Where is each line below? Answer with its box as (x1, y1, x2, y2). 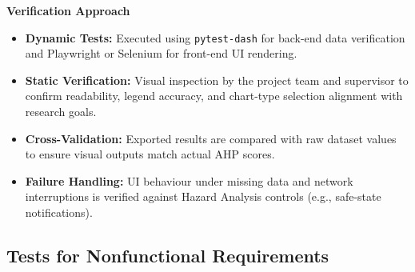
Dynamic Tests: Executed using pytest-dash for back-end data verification (25, 29, 405, 46)
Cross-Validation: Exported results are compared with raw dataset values (25, 130, 397, 146)
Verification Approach (6, 2, 130, 18)
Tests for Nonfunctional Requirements (6, 242, 329, 267)
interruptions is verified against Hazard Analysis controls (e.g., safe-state (25, 188, 381, 205)
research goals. (25, 103, 97, 120)
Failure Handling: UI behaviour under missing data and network (25, 172, 353, 189)
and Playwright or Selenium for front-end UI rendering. (25, 45, 297, 62)
